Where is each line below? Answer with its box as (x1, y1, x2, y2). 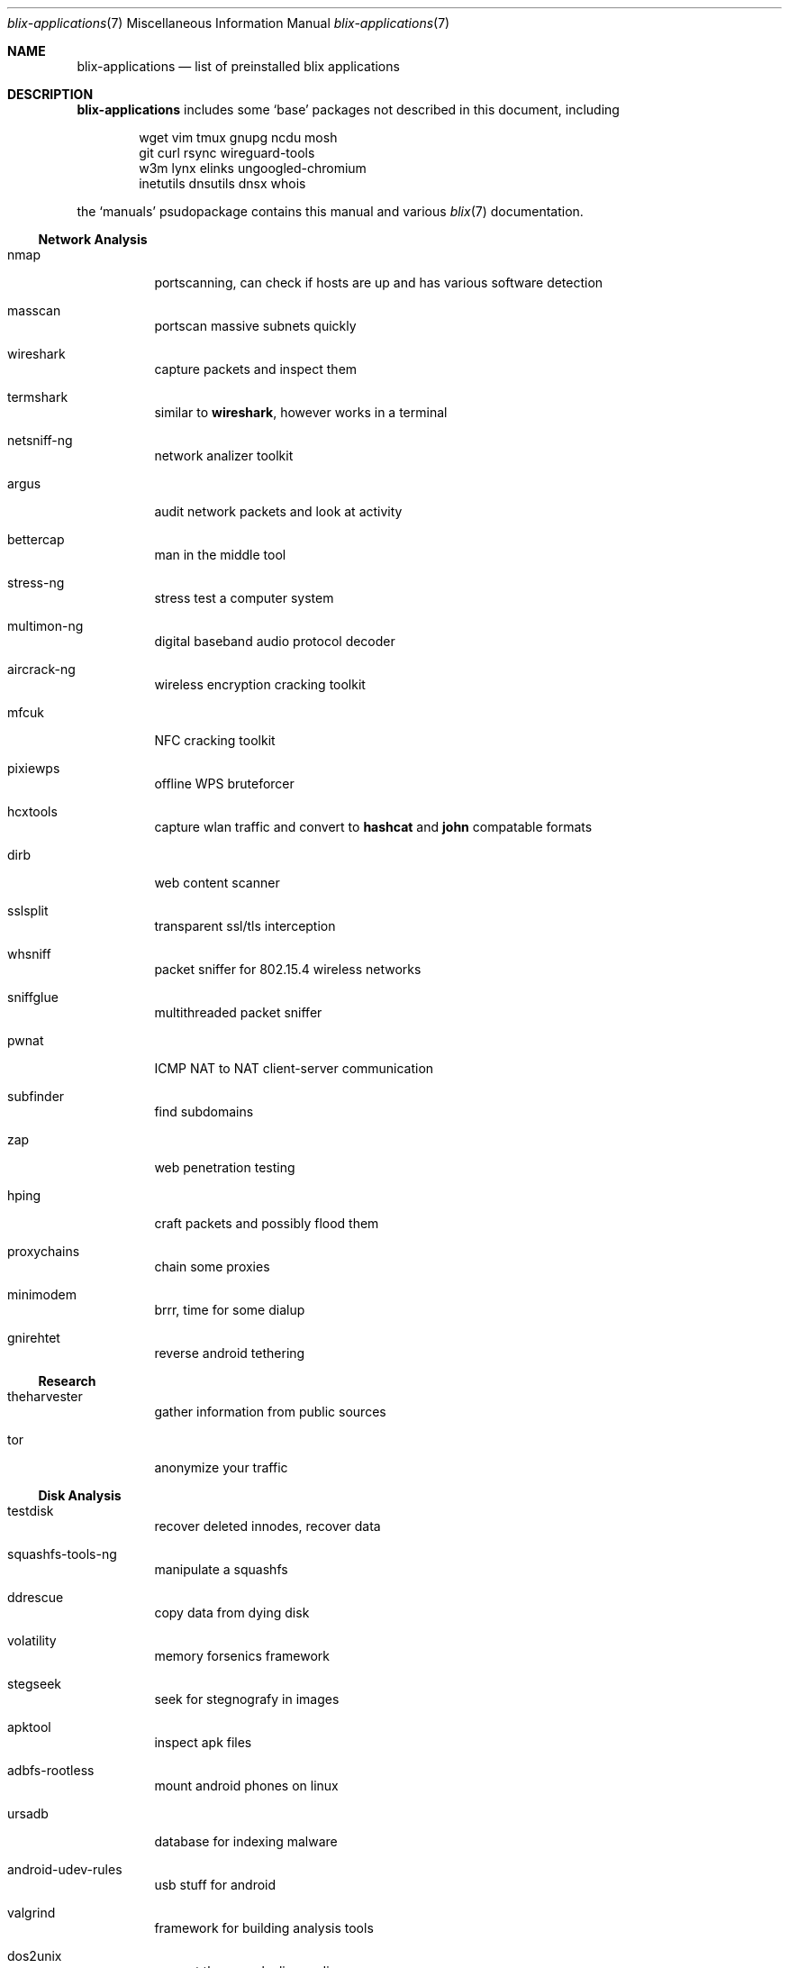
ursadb (7, 1806, 49, 1821)
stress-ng (7, 575, 65, 590)
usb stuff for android (154, 1877, 277, 1892)
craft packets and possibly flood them (154, 1216, 379, 1231)
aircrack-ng (7, 661, 76, 677)
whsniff (7, 946, 51, 961)
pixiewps (7, 761, 60, 776)
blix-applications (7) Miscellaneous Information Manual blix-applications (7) (7, 15, 450, 31)
